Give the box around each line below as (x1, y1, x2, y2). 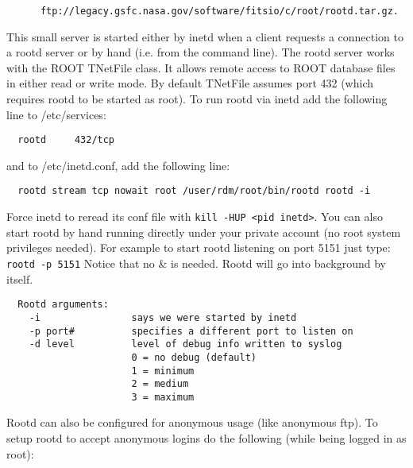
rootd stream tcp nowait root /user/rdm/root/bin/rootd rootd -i (17, 185, 371, 197)
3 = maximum (131, 391, 195, 403)
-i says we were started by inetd (29, 311, 297, 323)
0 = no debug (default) (131, 351, 257, 363)
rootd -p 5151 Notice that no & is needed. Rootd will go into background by (6, 254, 387, 271)
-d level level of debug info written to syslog (29, 338, 342, 350)
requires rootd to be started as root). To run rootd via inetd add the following (6, 91, 388, 107)
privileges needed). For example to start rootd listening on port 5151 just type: (6, 239, 391, 256)
